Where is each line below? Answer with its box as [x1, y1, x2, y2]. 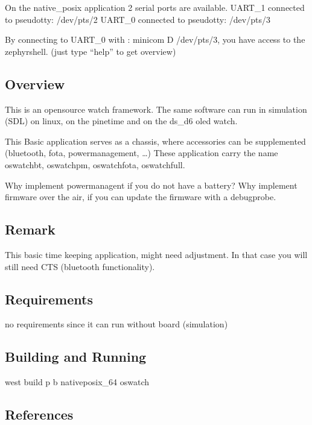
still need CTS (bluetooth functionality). [5, 260, 155, 272]
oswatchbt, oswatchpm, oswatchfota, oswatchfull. [5, 158, 185, 171]
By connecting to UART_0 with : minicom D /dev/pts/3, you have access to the [5, 33, 305, 46]
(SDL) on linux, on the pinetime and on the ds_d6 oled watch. [5, 115, 238, 127]
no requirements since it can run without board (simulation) [5, 318, 228, 330]
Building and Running [5, 347, 147, 366]
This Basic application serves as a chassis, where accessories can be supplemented [5, 134, 306, 147]
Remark [5, 220, 56, 239]
